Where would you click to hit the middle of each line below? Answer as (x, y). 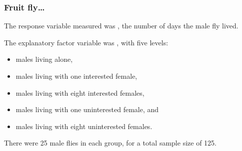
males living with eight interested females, (80, 92)
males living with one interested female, (76, 76)
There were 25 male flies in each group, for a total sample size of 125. (110, 143)
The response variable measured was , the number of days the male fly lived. (121, 26)
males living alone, (44, 59)
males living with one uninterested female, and (87, 109)
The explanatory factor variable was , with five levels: (86, 42)
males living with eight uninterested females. (84, 126)
